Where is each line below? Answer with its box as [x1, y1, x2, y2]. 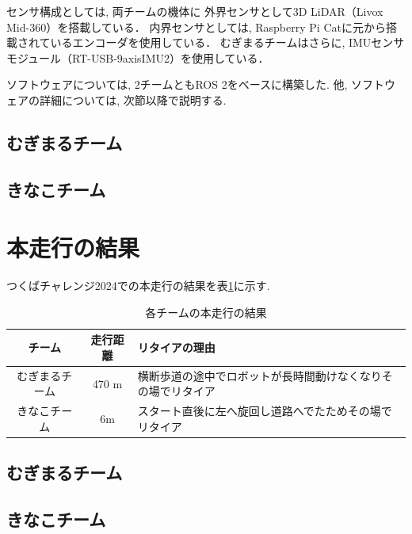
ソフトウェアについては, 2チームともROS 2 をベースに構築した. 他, [6, 76, 348, 93]
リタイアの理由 [137, 339, 216, 356]
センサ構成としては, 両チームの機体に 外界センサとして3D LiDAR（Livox [6, 3, 383, 19]
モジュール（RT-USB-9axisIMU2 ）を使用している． [6, 49, 269, 66]
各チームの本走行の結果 [145, 303, 267, 320]
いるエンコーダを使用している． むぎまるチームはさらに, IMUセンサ [50, 34, 405, 51]
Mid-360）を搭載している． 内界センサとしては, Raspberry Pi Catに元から [6, 18, 386, 35]
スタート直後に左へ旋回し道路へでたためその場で [137, 402, 392, 419]
